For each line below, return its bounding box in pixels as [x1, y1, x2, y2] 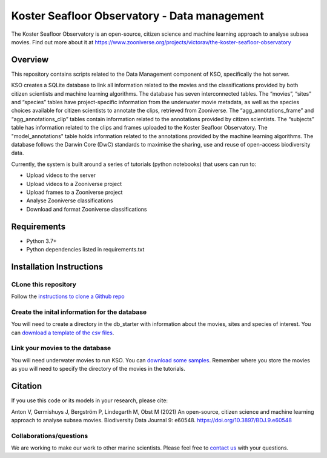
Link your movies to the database [11, 344, 111, 353]
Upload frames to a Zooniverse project [26, 188, 123, 196]
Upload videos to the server [26, 171, 96, 179]
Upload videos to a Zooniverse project [26, 180, 122, 187]
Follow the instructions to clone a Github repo [11, 293, 125, 300]
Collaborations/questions [11, 431, 88, 440]
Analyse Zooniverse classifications [26, 197, 113, 204]
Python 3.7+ [26, 237, 57, 245]
